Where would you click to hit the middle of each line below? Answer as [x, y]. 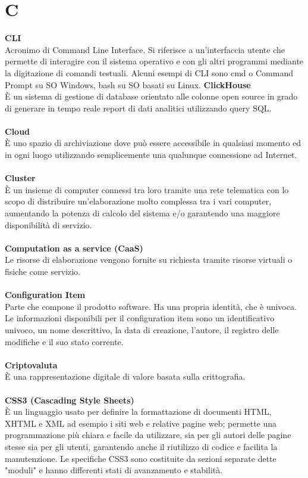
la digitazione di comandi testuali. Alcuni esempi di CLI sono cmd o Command [149, 72]
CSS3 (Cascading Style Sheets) [70, 400]
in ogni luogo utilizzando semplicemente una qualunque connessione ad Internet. [151, 155]
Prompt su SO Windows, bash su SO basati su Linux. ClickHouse [128, 84]
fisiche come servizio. [43, 271]
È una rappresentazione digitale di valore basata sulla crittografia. [125, 376]
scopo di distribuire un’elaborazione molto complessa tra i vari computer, [138, 201]
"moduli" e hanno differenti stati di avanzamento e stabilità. [114, 470]
